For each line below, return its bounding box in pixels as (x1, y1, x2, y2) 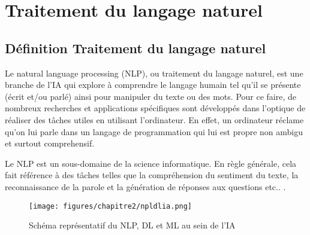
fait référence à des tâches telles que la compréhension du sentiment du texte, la (5, 169, 299, 181)
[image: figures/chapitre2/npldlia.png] (29, 202, 192, 210)
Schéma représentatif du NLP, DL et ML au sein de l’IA (29, 219, 236, 231)
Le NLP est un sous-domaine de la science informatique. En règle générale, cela (5, 157, 297, 169)
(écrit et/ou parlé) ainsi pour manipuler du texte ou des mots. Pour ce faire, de (5, 90, 296, 102)
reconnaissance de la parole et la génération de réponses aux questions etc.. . (5, 180, 286, 193)
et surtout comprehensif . (5, 137, 95, 149)
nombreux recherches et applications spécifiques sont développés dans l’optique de (5, 102, 306, 114)
